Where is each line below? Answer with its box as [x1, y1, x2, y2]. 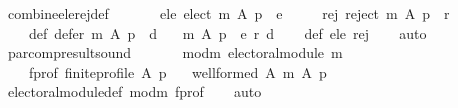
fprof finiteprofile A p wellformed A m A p [28, 61, 327, 82]
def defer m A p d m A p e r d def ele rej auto [28, 22, 427, 43]
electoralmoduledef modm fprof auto [7, 81, 262, 102]
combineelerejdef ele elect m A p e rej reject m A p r [7, 3, 450, 23]
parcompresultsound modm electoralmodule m [7, 42, 343, 63]
